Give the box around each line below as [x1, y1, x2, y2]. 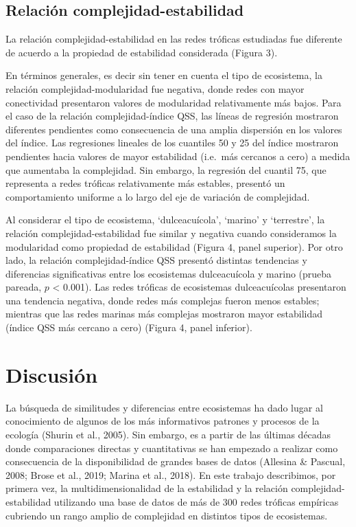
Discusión [5, 360, 98, 388]
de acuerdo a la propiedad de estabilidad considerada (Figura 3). [5, 45, 278, 59]
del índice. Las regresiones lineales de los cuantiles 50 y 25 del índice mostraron [5, 135, 339, 150]
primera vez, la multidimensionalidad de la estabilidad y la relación [5, 481, 288, 495]
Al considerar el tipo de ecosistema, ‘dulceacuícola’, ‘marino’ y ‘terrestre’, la [5, 212, 325, 227]
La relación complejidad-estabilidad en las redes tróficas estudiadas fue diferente [5, 32, 342, 46]
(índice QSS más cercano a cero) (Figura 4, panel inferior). [5, 320, 252, 335]
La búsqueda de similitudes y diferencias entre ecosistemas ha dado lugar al [5, 400, 323, 414]
